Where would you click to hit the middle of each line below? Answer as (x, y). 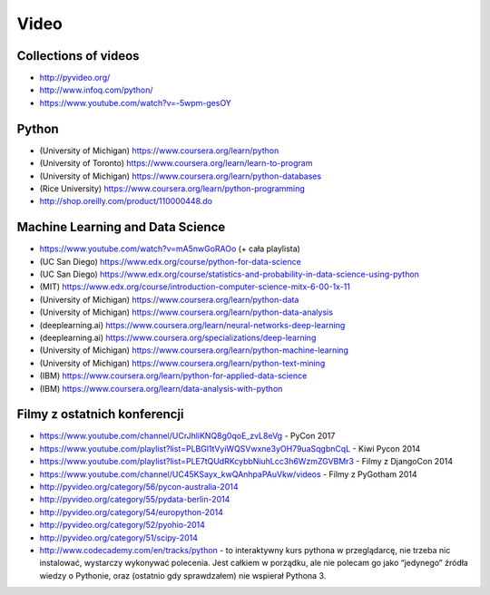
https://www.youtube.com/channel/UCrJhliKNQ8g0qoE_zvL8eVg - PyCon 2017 (187, 436)
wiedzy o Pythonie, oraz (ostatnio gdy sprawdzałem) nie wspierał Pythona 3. (183, 575)
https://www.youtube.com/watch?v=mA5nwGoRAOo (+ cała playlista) (170, 249)
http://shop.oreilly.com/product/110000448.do (126, 201)
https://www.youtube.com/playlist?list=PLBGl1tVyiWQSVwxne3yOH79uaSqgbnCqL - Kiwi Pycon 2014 (230, 448)
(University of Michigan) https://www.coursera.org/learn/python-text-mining (182, 363)
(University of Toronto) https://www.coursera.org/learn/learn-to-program (176, 163)
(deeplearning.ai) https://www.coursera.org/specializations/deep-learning (178, 337)
